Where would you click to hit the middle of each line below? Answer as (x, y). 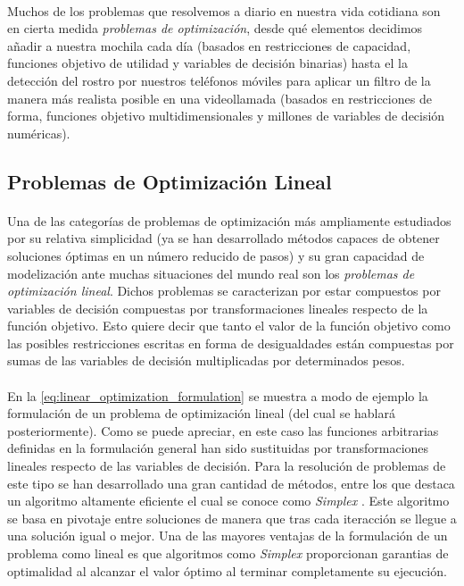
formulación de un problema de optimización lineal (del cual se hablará (201, 413)
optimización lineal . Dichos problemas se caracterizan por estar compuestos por (224, 291)
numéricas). (39, 133)
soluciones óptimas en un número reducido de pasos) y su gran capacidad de (216, 255)
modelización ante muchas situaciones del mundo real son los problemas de (211, 273)
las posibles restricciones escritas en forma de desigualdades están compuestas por (231, 343)
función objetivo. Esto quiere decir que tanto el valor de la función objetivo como (229, 326)
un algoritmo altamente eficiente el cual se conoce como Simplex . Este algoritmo (228, 501)
